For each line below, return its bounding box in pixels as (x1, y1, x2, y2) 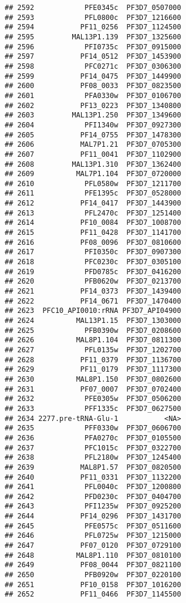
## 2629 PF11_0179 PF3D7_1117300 (5, 365, 181, 374)
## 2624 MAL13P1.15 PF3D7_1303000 (5, 316, 181, 325)
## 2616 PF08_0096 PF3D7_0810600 (5, 238, 181, 247)
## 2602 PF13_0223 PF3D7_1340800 (5, 101, 181, 110)
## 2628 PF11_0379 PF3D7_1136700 (5, 355, 181, 364)
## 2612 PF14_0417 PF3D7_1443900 (5, 199, 181, 208)
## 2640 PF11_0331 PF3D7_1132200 (5, 473, 181, 481)
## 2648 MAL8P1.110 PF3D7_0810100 (5, 551, 181, 560)
